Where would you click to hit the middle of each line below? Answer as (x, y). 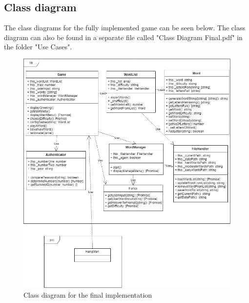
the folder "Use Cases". (38, 47)
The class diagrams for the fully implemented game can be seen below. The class (124, 28)
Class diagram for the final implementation (88, 294)
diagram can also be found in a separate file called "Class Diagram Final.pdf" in (123, 37)
